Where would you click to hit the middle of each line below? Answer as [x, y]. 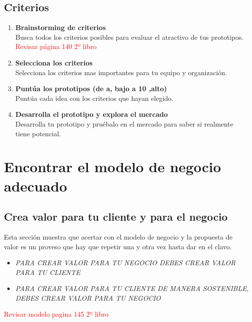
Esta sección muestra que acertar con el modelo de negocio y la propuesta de [118, 236]
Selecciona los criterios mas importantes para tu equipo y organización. [121, 72]
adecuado [36, 185]
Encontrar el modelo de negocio [112, 167]
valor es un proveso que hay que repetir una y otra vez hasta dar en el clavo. [118, 246]
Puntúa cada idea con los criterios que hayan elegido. [94, 98]
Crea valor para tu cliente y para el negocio [116, 217]
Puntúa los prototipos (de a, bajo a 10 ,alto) [91, 89]
